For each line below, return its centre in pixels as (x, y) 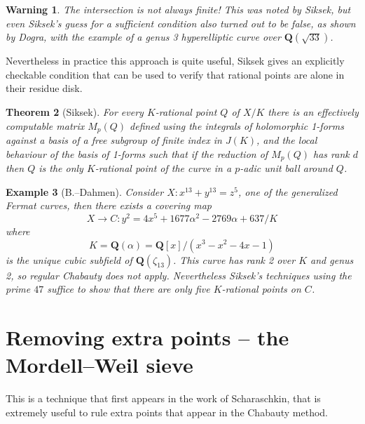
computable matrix (45, 125)
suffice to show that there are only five (129, 289)
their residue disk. (44, 88)
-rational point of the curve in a (163, 168)
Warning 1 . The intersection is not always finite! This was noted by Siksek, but (178, 9)
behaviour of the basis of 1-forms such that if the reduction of (137, 153)
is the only (61, 168)
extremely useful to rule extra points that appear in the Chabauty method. (167, 412)
